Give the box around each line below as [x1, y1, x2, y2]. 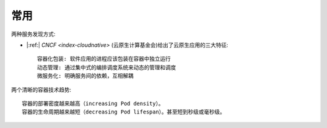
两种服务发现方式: [11, 30, 56, 38]
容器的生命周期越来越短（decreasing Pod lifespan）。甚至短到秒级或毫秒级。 [22, 109, 225, 115]
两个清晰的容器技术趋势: [11, 86, 72, 93]
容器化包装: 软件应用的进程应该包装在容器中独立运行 [37, 55, 171, 62]
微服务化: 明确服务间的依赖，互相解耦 [37, 73, 134, 79]
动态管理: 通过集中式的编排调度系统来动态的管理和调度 [37, 64, 176, 71]
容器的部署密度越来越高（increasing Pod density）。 [22, 100, 164, 107]
